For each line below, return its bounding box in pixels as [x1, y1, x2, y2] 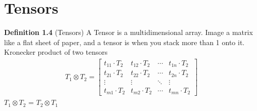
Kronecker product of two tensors [4, 47, 108, 57]
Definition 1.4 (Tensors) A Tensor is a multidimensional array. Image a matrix [4, 27, 253, 38]
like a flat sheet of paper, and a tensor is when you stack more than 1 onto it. [4, 36, 245, 47]
